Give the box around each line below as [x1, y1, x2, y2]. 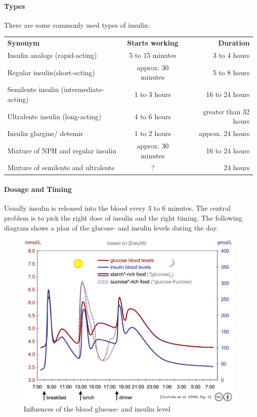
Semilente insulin [7, 84, 59, 94]
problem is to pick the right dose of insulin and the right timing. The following [4, 212, 243, 223]
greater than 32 [203, 106, 250, 116]
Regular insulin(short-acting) [7, 67, 95, 77]
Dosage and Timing [4, 184, 72, 194]
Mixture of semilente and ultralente [7, 162, 115, 173]
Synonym [7, 38, 40, 48]
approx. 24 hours [199, 128, 250, 139]
